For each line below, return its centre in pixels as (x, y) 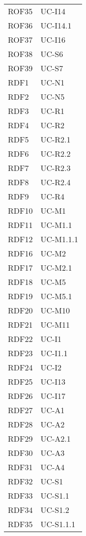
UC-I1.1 (54, 353)
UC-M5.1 (56, 296)
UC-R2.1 (56, 139)
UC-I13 (53, 381)
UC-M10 (55, 310)
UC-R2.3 (56, 168)
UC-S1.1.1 (58, 524)
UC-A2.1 (56, 438)
